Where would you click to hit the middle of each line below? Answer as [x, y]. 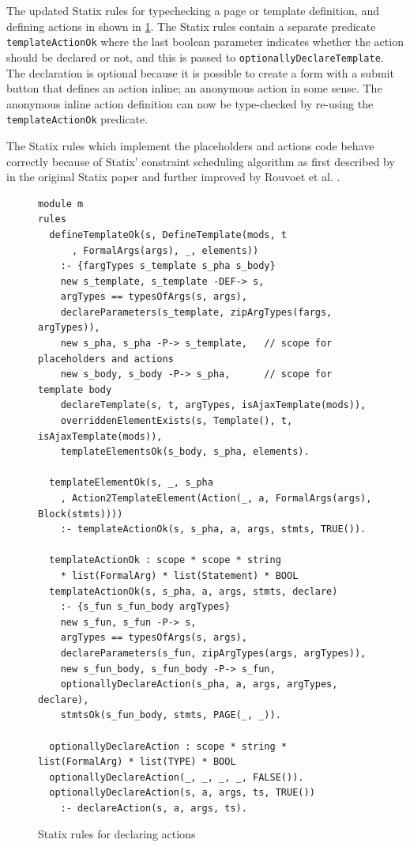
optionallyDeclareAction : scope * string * [168, 746]
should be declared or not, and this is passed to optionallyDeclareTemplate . [195, 57]
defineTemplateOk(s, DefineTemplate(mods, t [168, 234]
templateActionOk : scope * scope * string [165, 560]
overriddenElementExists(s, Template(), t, [177, 421]
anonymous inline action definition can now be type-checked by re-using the [190, 103]
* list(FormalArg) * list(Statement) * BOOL [179, 575]
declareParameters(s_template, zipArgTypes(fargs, [196, 312]
